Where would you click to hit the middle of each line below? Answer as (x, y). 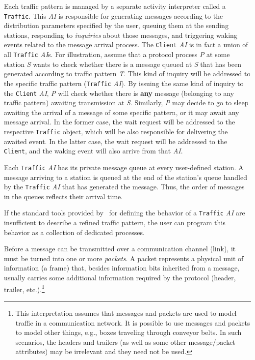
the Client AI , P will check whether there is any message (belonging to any (119, 93)
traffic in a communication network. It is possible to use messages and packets (133, 322)
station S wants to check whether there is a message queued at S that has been (123, 64)
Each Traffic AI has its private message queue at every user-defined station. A (124, 167)
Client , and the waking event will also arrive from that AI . (93, 151)
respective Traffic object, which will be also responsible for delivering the (116, 132)
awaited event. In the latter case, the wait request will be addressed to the (115, 141)
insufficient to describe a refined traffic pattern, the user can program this (115, 223)
